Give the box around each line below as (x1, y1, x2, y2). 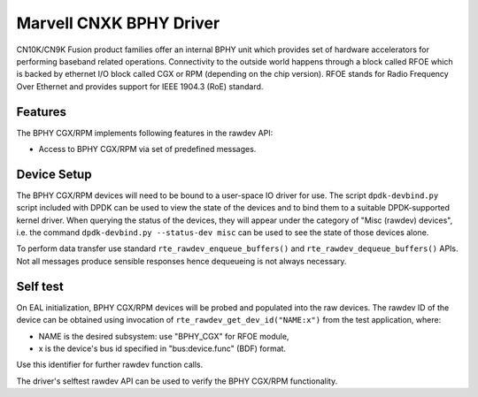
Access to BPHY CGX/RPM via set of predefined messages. (38, 144, 257, 155)
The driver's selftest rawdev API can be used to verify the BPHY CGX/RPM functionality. (16, 376, 338, 386)
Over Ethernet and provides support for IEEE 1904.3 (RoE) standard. (16, 80, 264, 92)
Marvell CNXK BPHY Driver (16, 13, 220, 33)
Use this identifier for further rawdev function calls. (16, 359, 204, 370)
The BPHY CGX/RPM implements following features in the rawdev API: (16, 127, 274, 138)
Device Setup (16, 166, 92, 181)
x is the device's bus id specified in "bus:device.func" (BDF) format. (38, 343, 287, 354)
